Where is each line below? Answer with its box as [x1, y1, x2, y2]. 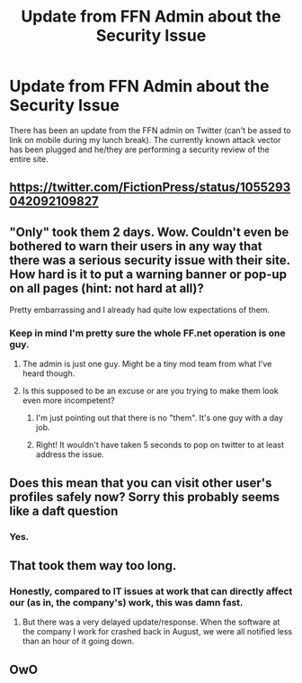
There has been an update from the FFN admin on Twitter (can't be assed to [9, 124, 291, 136]
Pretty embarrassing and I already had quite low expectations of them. [9, 304, 271, 316]
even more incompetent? [22, 395, 115, 406]
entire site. [9, 153, 49, 164]
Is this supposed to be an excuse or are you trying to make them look [22, 385, 279, 397]
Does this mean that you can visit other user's [9, 475, 272, 490]
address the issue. [35, 449, 105, 460]
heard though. [22, 368, 75, 379]
